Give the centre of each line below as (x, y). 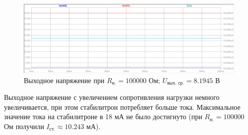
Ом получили (24, 126)
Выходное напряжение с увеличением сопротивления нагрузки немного (112, 97)
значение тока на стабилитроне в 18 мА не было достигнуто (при (103, 116)
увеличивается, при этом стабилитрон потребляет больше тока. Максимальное (122, 107)
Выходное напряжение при (64, 80)
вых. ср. (175, 83)
